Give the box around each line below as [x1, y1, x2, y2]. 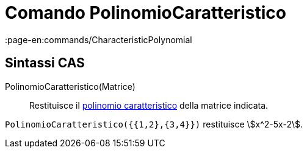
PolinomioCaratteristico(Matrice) [5, 81, 135, 92]
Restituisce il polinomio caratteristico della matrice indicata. [29, 100, 269, 110]
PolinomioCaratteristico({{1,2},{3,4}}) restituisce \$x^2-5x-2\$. [5, 118, 303, 129]
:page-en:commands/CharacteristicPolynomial [5, 34, 192, 45]
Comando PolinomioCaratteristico [5, 2, 286, 23]
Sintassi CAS [5, 55, 85, 71]
